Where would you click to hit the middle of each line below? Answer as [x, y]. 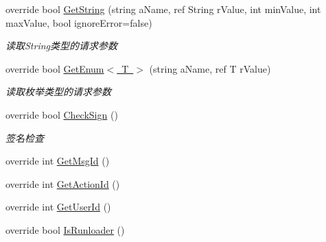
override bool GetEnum [55, 68]
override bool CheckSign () [62, 114]
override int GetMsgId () [58, 161]
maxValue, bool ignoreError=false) [79, 22]
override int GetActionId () [63, 183]
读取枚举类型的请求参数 [58, 92]
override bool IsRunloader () [65, 229]
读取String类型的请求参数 [62, 46]
